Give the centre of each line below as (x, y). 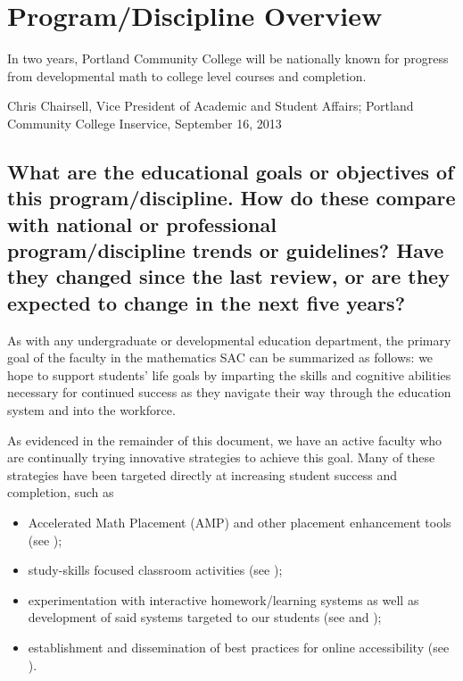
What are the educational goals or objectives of (231, 171)
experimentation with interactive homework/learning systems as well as (223, 599)
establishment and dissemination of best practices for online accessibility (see (239, 647)
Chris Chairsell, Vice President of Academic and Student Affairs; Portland (211, 106)
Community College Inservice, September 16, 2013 (145, 123)
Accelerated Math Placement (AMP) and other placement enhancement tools (240, 522)
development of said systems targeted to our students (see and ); (205, 617)
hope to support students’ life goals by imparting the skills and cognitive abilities (229, 374)
